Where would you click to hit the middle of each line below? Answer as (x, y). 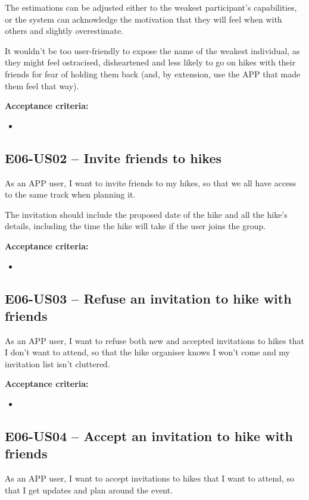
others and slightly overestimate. (64, 31)
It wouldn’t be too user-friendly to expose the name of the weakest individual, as (152, 50)
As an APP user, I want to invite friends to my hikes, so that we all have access (151, 182)
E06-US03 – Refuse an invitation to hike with (148, 298)
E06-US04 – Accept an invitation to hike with (149, 436)
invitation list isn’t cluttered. (57, 363)
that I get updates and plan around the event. (89, 490)
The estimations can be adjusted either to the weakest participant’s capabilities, (151, 7)
